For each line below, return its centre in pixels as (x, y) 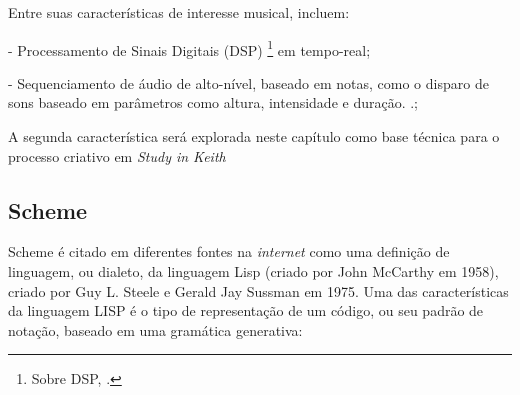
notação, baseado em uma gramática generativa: (155, 329)
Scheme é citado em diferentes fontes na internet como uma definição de (229, 251)
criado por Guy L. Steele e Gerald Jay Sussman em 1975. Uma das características (258, 290)
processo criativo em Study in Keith (117, 155)
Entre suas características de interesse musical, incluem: (179, 12)
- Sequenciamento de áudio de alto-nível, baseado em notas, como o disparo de (248, 82)
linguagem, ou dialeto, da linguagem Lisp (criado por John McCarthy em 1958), (253, 271)
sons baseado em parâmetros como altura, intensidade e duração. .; (213, 102)
